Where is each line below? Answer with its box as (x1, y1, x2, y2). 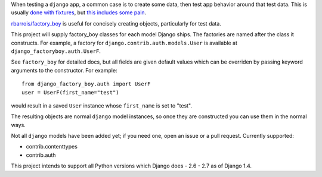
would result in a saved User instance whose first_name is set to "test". (11, 102, 193, 109)
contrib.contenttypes (26, 143, 78, 150)
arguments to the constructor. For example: (11, 67, 117, 74)
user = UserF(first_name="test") (21, 89, 119, 96)
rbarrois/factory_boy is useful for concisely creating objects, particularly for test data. (11, 20, 222, 27)
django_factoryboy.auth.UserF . (11, 48, 101, 55)
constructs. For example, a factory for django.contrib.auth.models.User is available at (11, 39, 238, 46)
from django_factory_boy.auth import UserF (21, 81, 151, 87)
